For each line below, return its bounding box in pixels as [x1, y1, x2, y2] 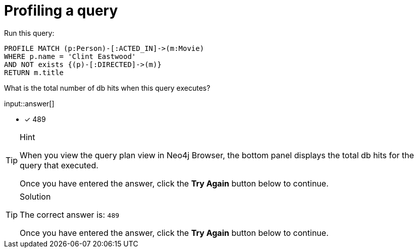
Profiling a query [4, 2, 118, 19]
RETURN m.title [4, 68, 64, 77]
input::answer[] [4, 99, 55, 108]
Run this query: [4, 28, 55, 37]
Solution [20, 191, 51, 202]
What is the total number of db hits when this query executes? [4, 83, 211, 92]
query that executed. [20, 160, 98, 170]
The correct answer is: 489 [20, 209, 120, 220]
